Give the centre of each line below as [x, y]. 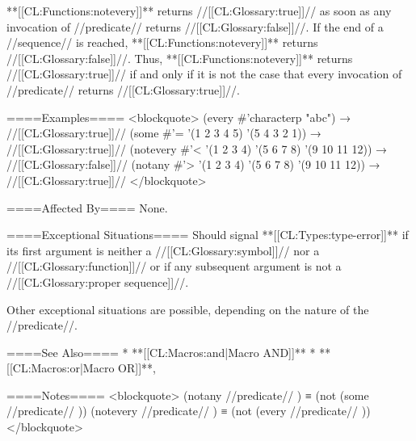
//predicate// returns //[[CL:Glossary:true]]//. [123, 89]
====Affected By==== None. [87, 207]
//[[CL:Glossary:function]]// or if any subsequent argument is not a [174, 266]
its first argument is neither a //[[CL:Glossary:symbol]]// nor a [163, 250]
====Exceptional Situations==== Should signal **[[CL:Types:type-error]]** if [208, 235]
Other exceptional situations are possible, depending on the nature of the [188, 309]
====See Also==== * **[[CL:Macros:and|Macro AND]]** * [161, 352]
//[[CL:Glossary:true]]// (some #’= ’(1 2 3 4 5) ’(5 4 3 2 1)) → [164, 133]
